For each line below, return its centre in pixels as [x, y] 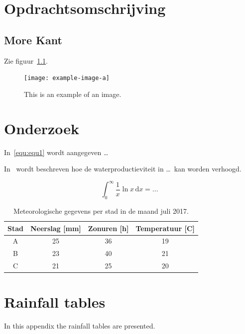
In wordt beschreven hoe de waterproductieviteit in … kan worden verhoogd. [123, 169]
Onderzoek [42, 128]
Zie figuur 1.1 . [26, 60]
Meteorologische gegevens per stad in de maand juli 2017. [101, 211]
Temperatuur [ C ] [165, 228]
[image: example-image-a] [67, 78]
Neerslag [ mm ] [56, 228]
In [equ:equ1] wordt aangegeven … [56, 152]
